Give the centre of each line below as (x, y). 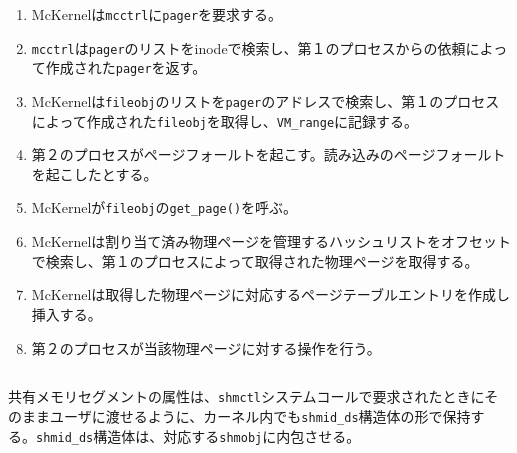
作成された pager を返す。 (126, 67)
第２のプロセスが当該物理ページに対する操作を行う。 (206, 347)
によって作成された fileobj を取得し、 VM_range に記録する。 (225, 120)
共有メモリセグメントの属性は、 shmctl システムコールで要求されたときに (246, 396)
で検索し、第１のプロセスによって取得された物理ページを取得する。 (255, 260)
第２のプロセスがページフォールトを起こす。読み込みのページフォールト (268, 154)
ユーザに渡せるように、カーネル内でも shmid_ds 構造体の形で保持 (260, 416)
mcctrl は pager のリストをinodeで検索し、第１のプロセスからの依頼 (248, 47)
